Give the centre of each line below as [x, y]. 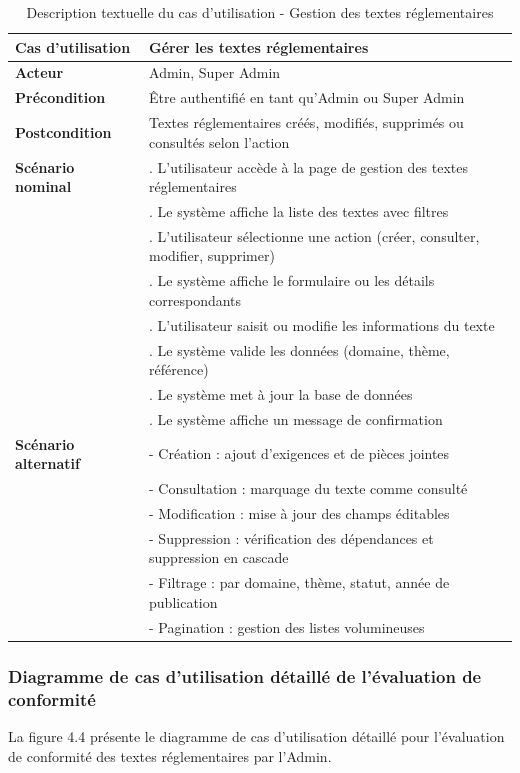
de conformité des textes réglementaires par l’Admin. [170, 755]
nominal [43, 186]
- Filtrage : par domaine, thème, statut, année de [299, 582]
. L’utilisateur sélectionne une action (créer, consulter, [314, 235]
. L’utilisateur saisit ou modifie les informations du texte [322, 324]
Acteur [39, 72]
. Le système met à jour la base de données [281, 394]
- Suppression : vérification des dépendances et [291, 537]
